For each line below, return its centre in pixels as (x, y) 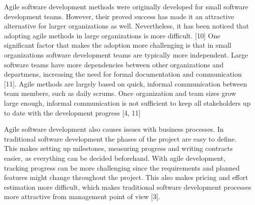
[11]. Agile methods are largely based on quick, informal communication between (126, 83)
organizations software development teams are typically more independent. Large (126, 54)
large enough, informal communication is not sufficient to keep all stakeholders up (127, 102)
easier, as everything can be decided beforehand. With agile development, (115, 158)
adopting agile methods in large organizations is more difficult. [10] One (112, 35)
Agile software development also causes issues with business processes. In (114, 129)
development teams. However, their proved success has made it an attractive (119, 16)
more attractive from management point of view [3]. (82, 196)
